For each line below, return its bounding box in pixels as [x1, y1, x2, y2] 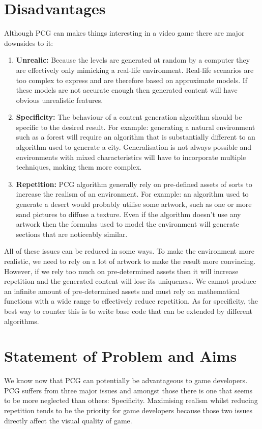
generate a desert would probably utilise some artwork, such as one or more [16, 199, 252, 209]
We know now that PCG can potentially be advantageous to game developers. [4, 375, 248, 386]
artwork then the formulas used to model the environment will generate [16, 219, 239, 229]
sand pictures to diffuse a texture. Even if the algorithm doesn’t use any [16, 208, 241, 219]
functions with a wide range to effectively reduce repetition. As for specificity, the [4, 296, 258, 306]
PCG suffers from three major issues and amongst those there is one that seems [4, 385, 253, 395]
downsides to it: [4, 37, 53, 48]
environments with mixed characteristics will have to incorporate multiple [16, 151, 246, 162]
